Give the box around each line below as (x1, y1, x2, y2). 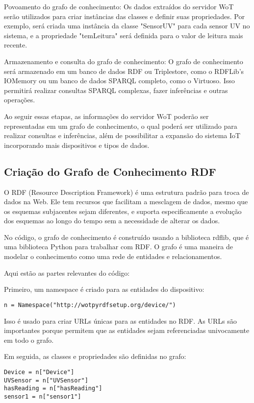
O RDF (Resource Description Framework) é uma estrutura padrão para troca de (4, 187, 249, 197)
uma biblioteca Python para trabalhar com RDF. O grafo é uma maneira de (4, 241, 233, 252)
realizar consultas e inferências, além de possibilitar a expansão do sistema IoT (4, 130, 241, 141)
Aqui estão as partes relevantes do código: (4, 267, 130, 278)
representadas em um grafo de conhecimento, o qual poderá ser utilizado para (4, 120, 237, 131)
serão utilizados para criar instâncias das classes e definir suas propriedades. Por (4, 11, 245, 21)
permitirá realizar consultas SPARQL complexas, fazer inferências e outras (4, 85, 228, 95)
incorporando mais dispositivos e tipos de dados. (4, 140, 150, 150)
